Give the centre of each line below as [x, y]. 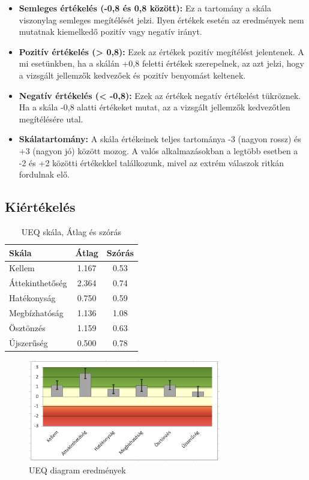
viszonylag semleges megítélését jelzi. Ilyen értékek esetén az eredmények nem [161, 19]
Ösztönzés [27, 327]
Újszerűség [28, 342]
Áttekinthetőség [38, 283]
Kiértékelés [40, 207]
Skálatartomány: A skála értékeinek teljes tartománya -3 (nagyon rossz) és [160, 139]
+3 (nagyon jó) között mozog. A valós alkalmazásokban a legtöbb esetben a [158, 150]
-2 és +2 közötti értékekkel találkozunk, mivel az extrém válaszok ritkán [151, 162]
